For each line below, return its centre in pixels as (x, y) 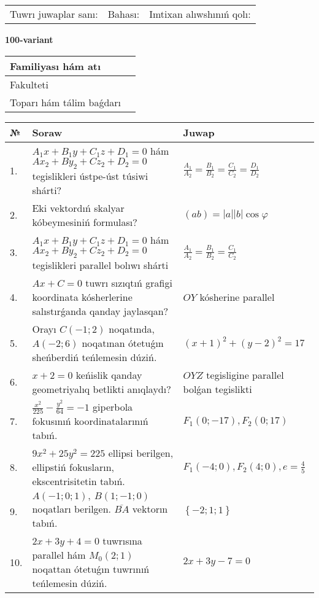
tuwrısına (122, 541)
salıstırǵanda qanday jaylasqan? (100, 311)
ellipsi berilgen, (141, 453)
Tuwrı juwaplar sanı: (54, 14)
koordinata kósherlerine (82, 297)
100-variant (29, 39)
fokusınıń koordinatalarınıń (90, 421)
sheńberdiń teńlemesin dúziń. (94, 357)
